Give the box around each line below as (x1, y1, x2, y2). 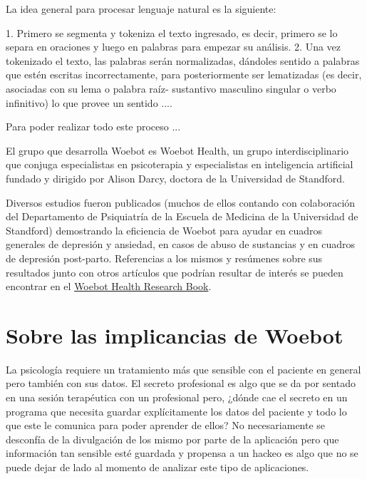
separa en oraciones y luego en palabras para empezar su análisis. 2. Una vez (6, 39, 341, 54)
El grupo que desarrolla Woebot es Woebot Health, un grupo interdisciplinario (6, 143, 349, 158)
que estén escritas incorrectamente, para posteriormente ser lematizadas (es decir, (6, 67, 362, 82)
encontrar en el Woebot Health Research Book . (6, 279, 212, 294)
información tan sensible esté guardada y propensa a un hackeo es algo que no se (6, 445, 358, 460)
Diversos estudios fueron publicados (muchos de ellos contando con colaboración (6, 195, 356, 210)
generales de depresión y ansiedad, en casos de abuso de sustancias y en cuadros (6, 237, 356, 252)
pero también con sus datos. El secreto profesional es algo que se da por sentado (6, 376, 356, 391)
